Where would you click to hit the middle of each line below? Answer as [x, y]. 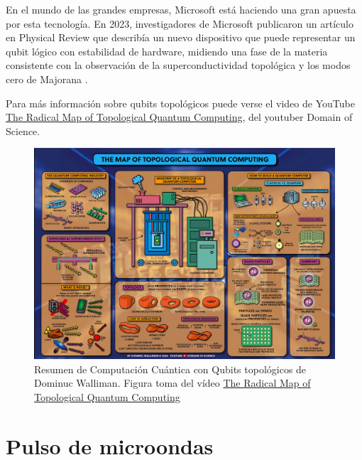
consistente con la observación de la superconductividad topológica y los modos [178, 65]
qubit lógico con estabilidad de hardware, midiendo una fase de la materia [167, 51]
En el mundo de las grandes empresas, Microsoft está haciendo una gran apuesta [181, 9]
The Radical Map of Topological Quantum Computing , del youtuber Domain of [179, 117]
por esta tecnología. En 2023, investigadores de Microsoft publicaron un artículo [180, 23]
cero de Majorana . [47, 79]
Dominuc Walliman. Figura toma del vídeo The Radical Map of [172, 383]
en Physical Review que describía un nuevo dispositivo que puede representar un [181, 37]
